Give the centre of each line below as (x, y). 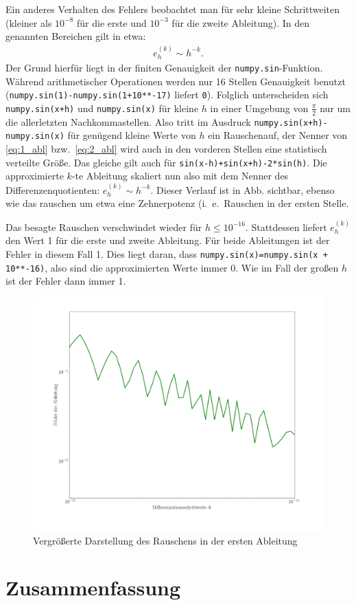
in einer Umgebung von (259, 108)
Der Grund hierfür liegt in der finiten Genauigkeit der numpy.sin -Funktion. (164, 68)
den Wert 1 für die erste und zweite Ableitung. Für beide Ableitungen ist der (168, 240)
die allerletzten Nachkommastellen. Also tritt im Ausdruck (128, 121)
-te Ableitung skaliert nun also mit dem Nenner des (180, 176)
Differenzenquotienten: (53, 189)
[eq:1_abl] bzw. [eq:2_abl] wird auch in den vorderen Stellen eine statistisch (166, 149)
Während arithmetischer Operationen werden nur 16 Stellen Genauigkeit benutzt (176, 81)
